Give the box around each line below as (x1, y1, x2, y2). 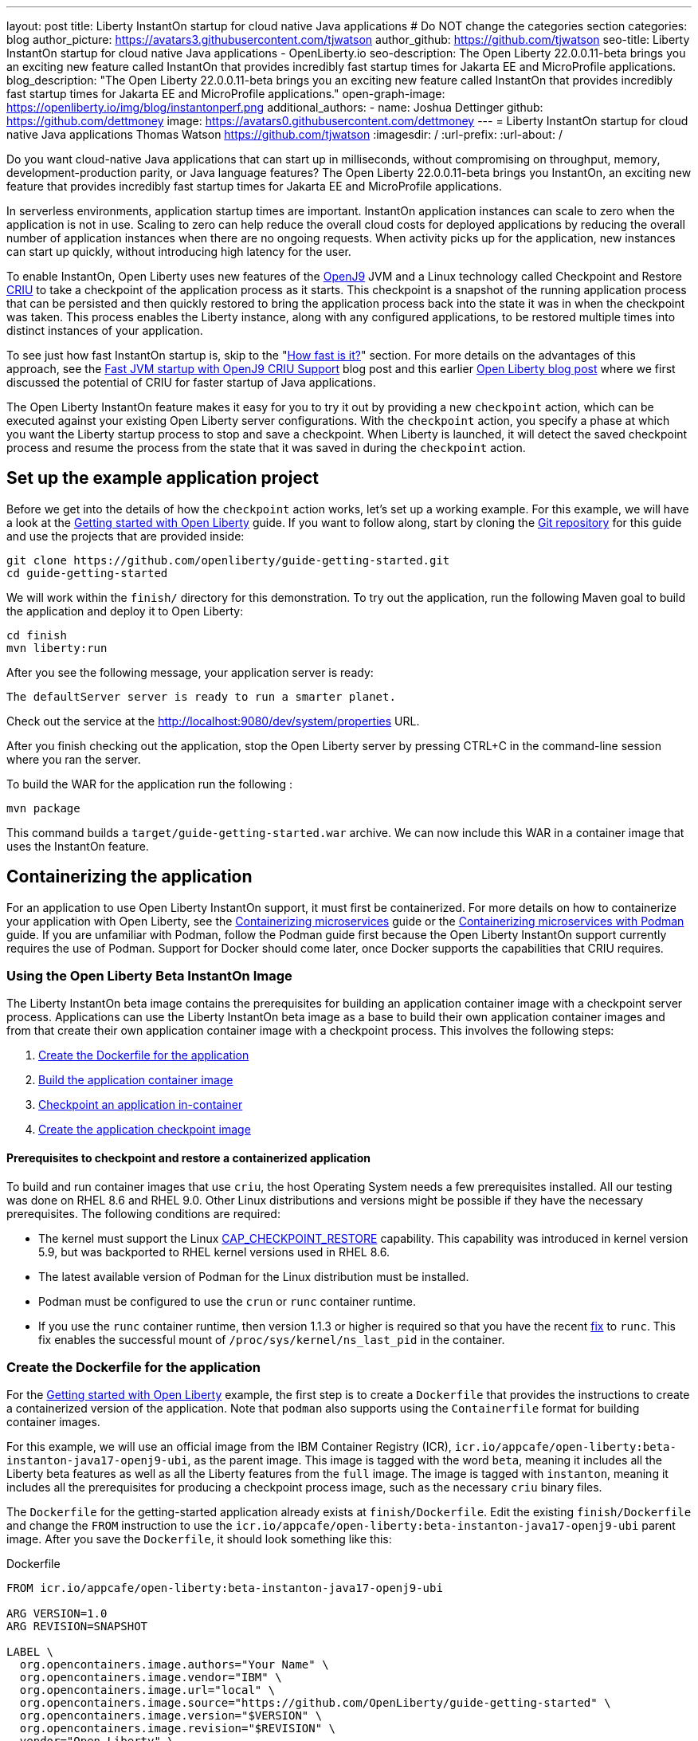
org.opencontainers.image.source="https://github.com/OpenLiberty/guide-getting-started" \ (19, 1696, 611, 1710)
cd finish (6, 628, 67, 642)
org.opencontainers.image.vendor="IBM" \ (19, 1671, 282, 1684)
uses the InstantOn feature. (6, 839, 149, 853)
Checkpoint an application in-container (38, 1098, 243, 1112)
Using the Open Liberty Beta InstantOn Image (6, 968, 292, 984)
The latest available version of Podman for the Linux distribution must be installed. (38, 1269, 469, 1283)
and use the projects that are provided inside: (6, 529, 245, 543)
